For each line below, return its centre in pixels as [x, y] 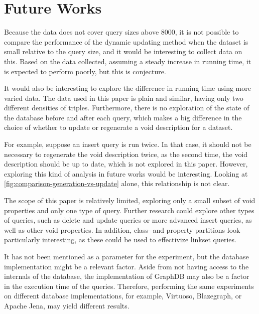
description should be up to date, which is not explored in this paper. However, [126, 164]
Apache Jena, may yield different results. [67, 305]
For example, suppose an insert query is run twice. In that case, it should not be [128, 144]
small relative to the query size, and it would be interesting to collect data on [123, 51]
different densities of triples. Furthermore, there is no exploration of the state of [127, 108]
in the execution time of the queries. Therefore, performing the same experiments [129, 286]
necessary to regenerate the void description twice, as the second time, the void [126, 154]
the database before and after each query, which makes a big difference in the [123, 117]
